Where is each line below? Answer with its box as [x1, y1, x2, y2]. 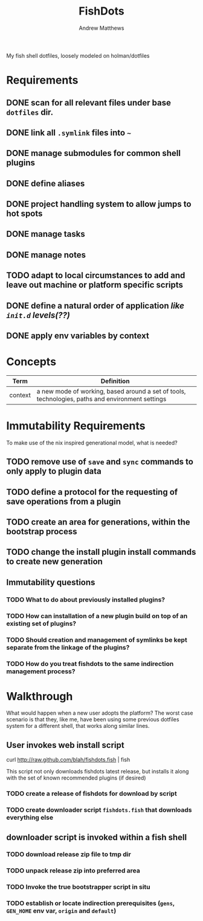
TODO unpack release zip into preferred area [6, 866, 140, 875]
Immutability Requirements [6, 419, 146, 433]
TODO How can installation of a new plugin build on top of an [6, 611, 188, 620]
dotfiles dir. [6, 107, 54, 117]
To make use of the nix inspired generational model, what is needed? [6, 439, 178, 446]
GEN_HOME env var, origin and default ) [6, 906, 117, 915]
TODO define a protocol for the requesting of [6, 487, 178, 497]
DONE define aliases [6, 178, 85, 189]
